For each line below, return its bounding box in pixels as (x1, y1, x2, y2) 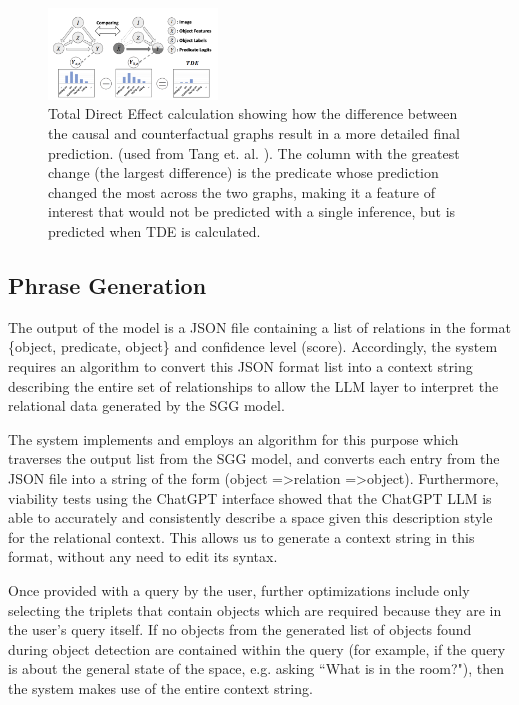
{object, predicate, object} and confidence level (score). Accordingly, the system (8, 336, 498, 357)
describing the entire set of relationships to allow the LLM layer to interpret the (8, 375, 499, 396)
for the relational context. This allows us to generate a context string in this (8, 526, 475, 547)
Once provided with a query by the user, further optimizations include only (8, 579, 470, 600)
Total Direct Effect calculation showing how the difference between (48, 103, 458, 124)
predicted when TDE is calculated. (48, 221, 261, 242)
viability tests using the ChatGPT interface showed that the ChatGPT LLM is (8, 487, 492, 508)
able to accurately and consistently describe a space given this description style (8, 507, 493, 528)
